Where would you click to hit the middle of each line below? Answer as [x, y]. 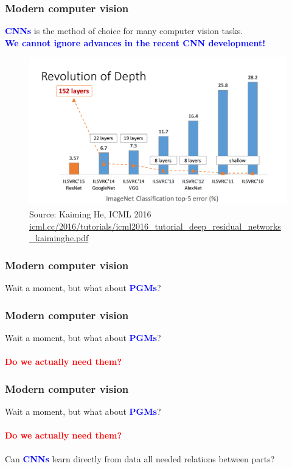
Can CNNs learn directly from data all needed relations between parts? [140, 459]
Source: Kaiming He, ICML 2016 [90, 214]
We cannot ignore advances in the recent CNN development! [135, 42]
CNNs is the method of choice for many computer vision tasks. [124, 31]
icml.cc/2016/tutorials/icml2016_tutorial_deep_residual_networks [155, 226]
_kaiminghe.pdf [59, 238]
